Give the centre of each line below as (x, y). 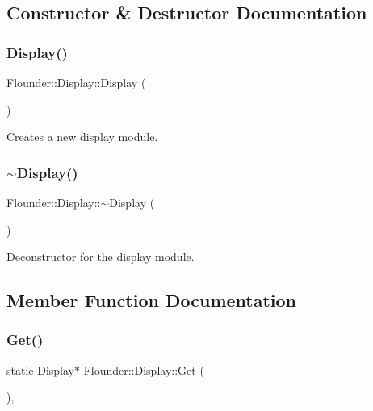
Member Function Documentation (152, 300)
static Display (40, 369)
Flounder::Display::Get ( (144, 369)
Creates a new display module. (82, 137)
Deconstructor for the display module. (101, 257)
